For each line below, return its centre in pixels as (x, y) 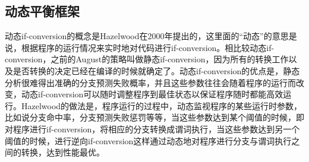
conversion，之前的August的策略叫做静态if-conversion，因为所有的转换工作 (147, 59)
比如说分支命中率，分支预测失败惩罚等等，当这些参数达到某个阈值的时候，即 (154, 117)
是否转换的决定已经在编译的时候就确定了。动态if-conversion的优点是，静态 (156, 70)
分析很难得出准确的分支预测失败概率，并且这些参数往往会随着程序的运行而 (150, 82)
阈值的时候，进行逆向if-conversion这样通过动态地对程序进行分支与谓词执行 (148, 140)
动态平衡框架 (42, 11)
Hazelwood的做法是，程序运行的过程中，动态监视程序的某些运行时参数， (162, 105)
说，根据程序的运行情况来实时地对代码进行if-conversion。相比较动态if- (140, 47)
